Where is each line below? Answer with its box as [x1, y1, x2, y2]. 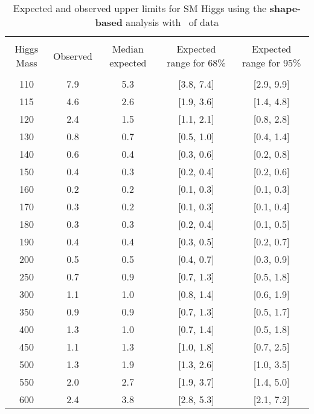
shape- [269, 1, 301, 15]
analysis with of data [126, 15, 219, 29]
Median [112, 42, 144, 56]
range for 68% [167, 56, 226, 70]
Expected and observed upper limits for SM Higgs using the [13, 1, 267, 15]
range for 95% [242, 56, 301, 70]
